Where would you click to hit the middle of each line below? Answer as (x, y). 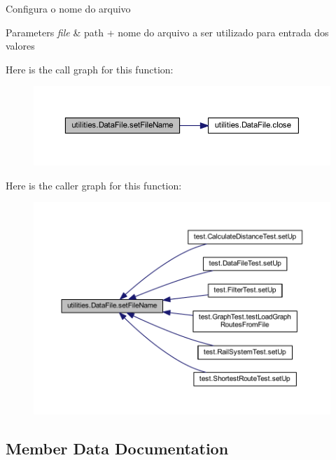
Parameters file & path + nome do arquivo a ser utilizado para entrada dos (167, 32)
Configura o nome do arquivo (68, 8)
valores (20, 46)
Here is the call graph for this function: (90, 69)
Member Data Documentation (117, 448)
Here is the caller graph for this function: (94, 185)
